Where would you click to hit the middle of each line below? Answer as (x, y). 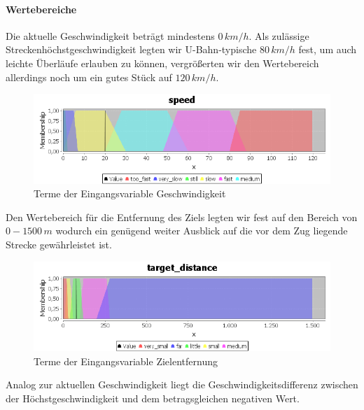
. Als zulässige (279, 35)
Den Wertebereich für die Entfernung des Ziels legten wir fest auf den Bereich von (182, 217)
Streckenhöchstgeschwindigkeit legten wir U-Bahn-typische (131, 49)
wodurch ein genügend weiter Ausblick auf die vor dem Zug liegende (202, 231)
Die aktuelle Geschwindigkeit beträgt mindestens (110, 35)
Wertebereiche (41, 9)
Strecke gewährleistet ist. (59, 245)
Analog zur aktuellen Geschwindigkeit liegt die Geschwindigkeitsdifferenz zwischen (182, 384)
